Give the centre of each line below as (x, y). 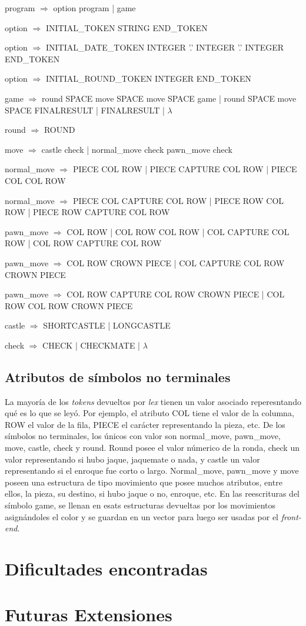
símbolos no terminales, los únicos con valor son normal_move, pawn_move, (143, 436)
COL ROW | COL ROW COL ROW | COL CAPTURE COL (178, 231)
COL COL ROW (35, 180)
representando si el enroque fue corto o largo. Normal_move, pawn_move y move (152, 471)
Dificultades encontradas (106, 568)
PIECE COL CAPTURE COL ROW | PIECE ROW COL (178, 200)
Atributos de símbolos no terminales (118, 376)
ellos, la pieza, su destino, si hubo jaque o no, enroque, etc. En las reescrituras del (152, 493)
